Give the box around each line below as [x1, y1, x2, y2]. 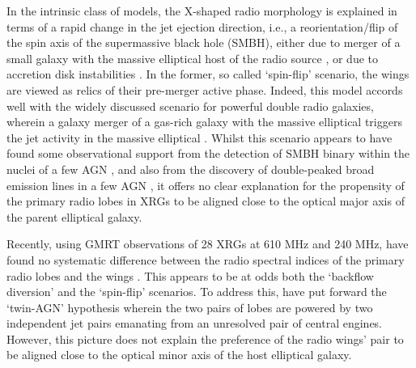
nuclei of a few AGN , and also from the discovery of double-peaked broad [6, 160, 375, 177]
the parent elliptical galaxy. [6, 208, 142, 225]
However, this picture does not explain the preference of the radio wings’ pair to [6, 330, 404, 347]
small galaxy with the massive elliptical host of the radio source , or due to [6, 49, 378, 66]
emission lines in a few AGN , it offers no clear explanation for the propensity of [6, 176, 405, 193]
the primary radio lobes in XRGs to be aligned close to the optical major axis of [6, 192, 405, 209]
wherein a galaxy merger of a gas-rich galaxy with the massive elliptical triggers [6, 113, 402, 130]
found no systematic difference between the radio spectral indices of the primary [6, 251, 405, 268]
